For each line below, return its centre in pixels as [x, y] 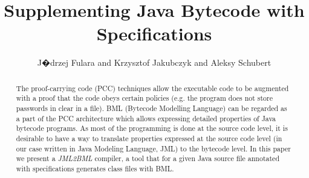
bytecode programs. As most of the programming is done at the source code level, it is [152, 128]
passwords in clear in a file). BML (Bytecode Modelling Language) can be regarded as [151, 108]
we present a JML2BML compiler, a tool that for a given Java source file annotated [148, 158]
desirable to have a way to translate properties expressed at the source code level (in [149, 138]
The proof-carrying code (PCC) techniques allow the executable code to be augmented [152, 88]
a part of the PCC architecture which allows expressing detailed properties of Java [146, 118]
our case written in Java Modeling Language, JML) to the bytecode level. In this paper [153, 148]
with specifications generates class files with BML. [95, 168]
